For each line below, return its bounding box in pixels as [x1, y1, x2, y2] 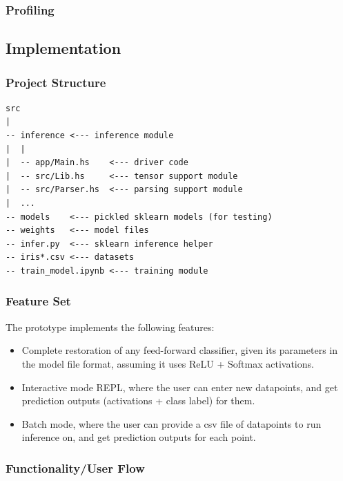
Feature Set [6, 292, 71, 310]
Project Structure [6, 73, 106, 91]
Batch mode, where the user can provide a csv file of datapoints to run [21, 416, 322, 431]
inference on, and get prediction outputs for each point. [21, 430, 256, 444]
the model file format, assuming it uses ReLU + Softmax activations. [21, 356, 314, 370]
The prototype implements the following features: [6, 319, 215, 334]
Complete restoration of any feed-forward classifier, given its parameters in [21, 343, 337, 357]
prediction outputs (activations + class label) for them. [21, 393, 255, 408]
